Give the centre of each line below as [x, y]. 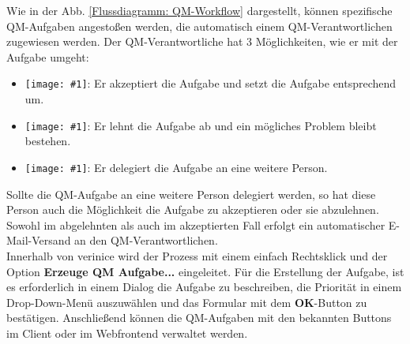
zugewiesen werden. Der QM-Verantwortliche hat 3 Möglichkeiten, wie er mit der [202, 41]
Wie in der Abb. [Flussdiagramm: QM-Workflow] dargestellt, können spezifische [199, 10]
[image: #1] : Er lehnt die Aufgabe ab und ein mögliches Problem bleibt [201, 125]
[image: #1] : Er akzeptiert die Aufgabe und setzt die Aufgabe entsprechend [211, 83]
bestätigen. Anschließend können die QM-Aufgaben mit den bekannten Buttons [199, 318]
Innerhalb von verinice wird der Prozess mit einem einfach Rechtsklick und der [197, 255]
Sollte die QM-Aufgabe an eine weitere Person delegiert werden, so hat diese [191, 194]
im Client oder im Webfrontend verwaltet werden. [127, 333]
